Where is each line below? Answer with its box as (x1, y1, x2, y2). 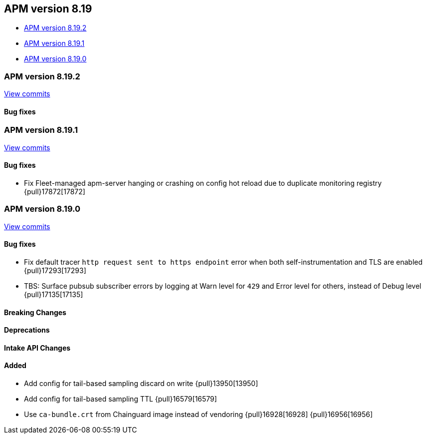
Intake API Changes (4, 343, 71, 352)
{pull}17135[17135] (24, 290, 83, 299)
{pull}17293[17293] (24, 266, 86, 275)
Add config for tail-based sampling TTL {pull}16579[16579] (24, 395, 217, 403)
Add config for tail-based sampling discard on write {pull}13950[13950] (24, 379, 258, 388)
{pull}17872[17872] (24, 187, 85, 196)
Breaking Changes (4, 308, 66, 317)
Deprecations (4, 326, 50, 335)
